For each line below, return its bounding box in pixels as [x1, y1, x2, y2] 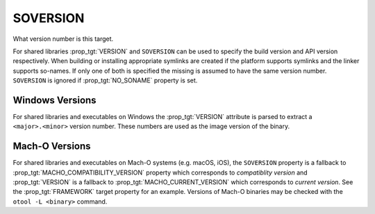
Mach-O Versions [12, 141, 91, 152]
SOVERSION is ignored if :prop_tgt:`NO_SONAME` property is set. [12, 76, 198, 84]
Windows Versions [12, 94, 97, 106]
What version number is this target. [12, 35, 114, 43]
